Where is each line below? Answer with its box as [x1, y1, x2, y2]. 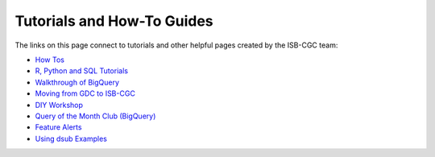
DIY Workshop [35, 100, 84, 109]
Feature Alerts [35, 122, 82, 132]
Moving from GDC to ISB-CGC [35, 89, 136, 98]
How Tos [35, 55, 64, 64]
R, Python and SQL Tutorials [35, 66, 129, 76]
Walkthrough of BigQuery [35, 77, 120, 87]
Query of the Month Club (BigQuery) [35, 111, 156, 121]
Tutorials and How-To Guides [14, 12, 213, 30]
